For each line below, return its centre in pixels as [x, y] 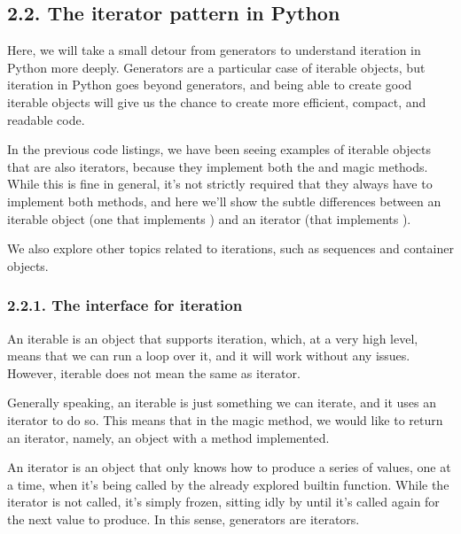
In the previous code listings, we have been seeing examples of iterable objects [219, 149]
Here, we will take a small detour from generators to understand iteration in [214, 50]
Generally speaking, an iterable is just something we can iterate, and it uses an [222, 402]
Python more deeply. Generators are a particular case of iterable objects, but [216, 67]
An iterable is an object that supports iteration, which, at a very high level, [213, 338]
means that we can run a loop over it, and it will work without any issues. [209, 356]
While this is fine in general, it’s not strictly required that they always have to [220, 184]
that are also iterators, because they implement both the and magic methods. [218, 166]
